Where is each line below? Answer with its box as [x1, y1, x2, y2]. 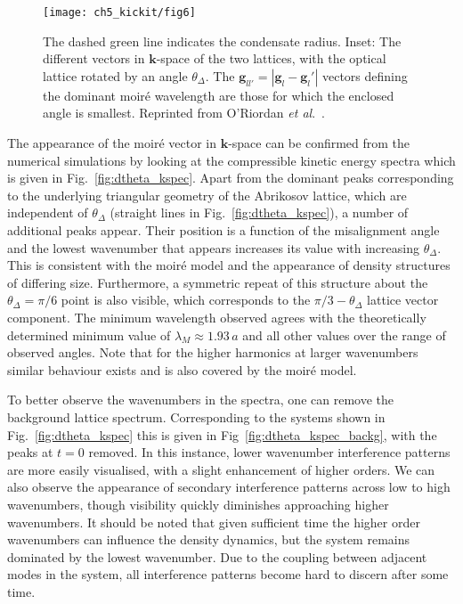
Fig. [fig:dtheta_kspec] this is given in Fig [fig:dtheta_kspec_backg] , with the [7, 425, 437, 444]
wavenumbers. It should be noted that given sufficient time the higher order [7, 512, 420, 531]
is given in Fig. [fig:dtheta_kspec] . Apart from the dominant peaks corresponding [7, 168, 454, 187]
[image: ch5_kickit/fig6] [43, 6, 196, 19]
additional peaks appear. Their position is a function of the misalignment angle [7, 221, 440, 239]
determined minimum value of [7, 325, 171, 344]
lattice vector [367, 290, 439, 309]
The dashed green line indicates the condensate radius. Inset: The [43, 31, 402, 50]
